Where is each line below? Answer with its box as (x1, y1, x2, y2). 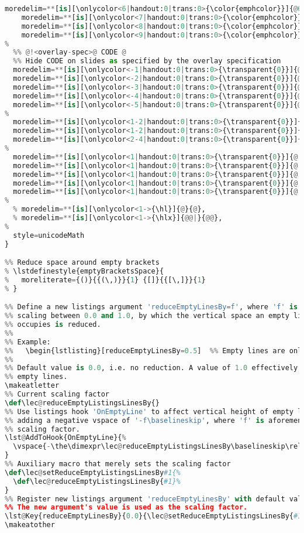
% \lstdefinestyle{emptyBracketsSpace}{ (5, 267, 164, 276)
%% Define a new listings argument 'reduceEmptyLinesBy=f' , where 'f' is (5, 303, 298, 312)
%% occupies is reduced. (5, 320, 101, 329)
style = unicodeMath (13, 231, 85, 240)
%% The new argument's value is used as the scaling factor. (5, 503, 248, 512)
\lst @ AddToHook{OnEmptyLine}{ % (5, 433, 126, 442)
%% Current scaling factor (5, 390, 109, 399)
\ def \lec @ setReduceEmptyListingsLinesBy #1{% (5, 468, 181, 477)
